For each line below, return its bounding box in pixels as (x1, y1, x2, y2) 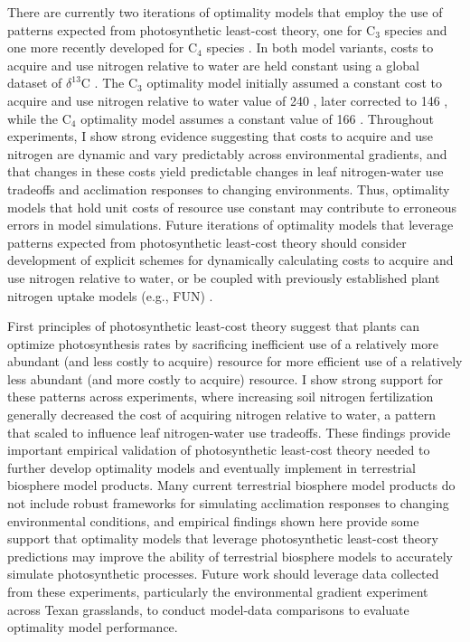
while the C (7, 109, 71, 127)
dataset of (7, 73, 62, 92)
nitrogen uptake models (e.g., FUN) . (7, 286, 213, 305)
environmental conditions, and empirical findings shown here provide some (7, 511, 419, 530)
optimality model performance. (7, 618, 178, 637)
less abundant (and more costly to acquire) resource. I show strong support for (7, 369, 443, 388)
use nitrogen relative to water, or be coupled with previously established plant (7, 268, 440, 287)
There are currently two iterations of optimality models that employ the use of (7, 3, 443, 21)
